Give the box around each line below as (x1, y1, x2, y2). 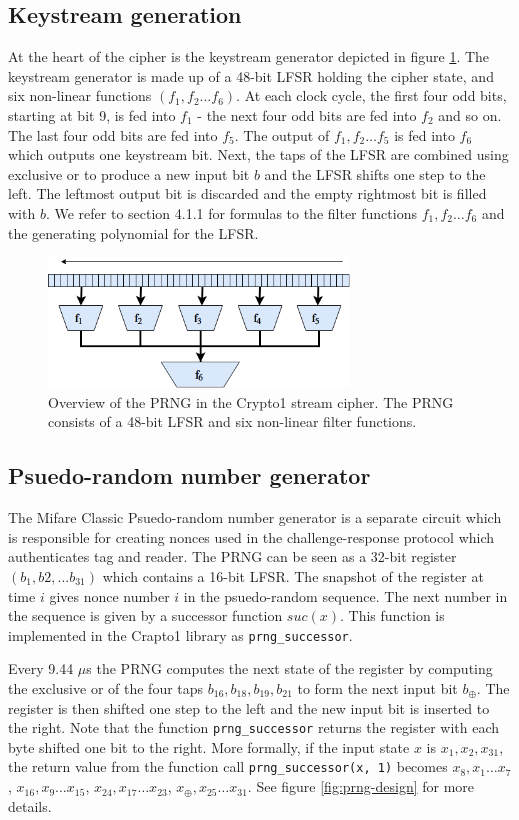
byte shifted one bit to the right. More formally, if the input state (8, 736, 410, 757)
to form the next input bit (297, 678, 458, 699)
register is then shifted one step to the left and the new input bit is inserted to (8, 697, 490, 718)
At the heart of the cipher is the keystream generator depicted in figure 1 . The (8, 46, 490, 67)
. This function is (339, 605, 445, 626)
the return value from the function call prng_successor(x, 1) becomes (8, 756, 448, 777)
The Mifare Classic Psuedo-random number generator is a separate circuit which (8, 507, 502, 528)
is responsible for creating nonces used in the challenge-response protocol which (8, 526, 495, 547)
